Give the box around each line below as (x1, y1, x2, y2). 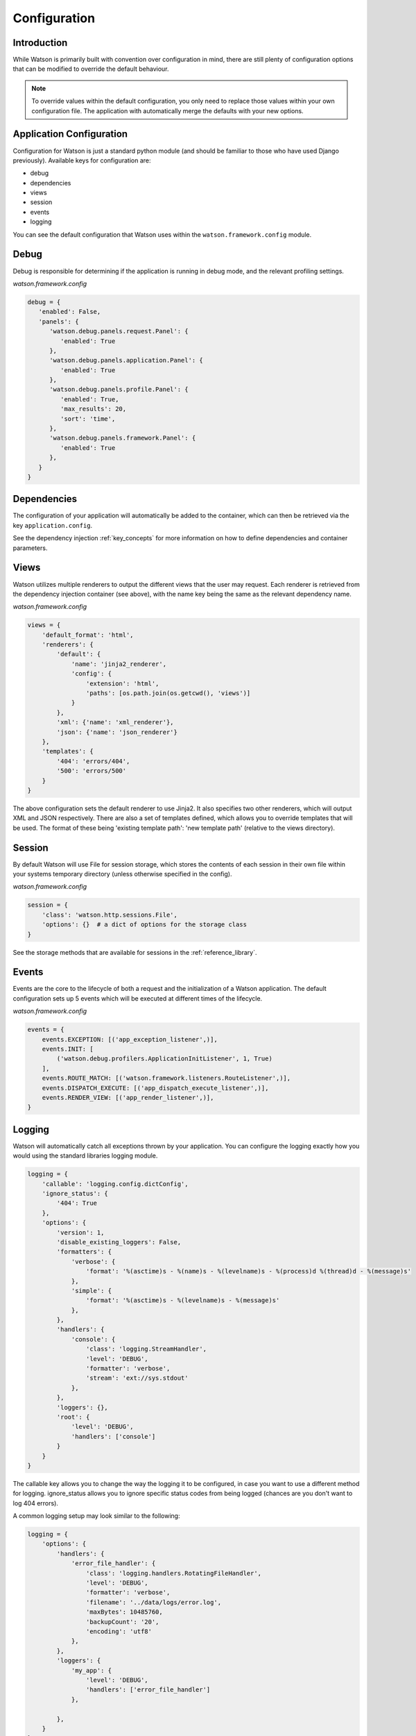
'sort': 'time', (60, 415, 116, 423)
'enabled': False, (38, 308, 101, 316)
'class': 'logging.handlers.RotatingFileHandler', (85, 1569, 262, 1577)
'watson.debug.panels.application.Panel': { (49, 356, 204, 365)
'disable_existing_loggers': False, (56, 1238, 182, 1246)
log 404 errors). (12, 1499, 59, 1507)
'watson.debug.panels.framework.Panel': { (49, 434, 196, 442)
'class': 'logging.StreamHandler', (85, 1345, 207, 1353)
